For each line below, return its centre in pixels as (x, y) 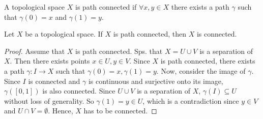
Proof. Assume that (35, 51)
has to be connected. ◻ (120, 111)
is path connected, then (150, 34)
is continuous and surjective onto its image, (156, 81)
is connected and (54, 81)
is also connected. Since (79, 91)
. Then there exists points (50, 61)
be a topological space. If (64, 34)
